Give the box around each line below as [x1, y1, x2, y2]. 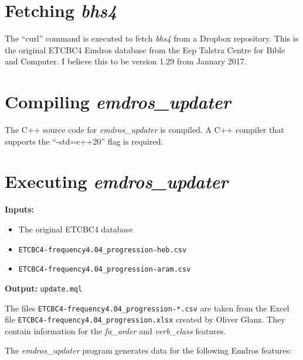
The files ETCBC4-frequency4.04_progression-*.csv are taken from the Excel [5, 301, 290, 314]
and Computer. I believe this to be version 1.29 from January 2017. [5, 55, 247, 67]
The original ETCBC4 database [18, 222, 133, 235]
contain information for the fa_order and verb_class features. [5, 324, 226, 337]
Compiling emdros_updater [5, 90, 231, 114]
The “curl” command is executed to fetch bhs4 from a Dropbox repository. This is [5, 32, 299, 44]
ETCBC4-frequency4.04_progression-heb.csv [18, 245, 187, 254]
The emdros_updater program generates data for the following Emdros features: [5, 344, 292, 356]
